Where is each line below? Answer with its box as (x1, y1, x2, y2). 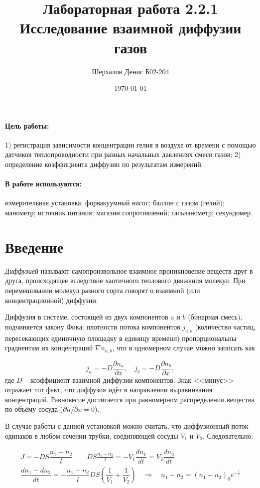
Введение (5, 236, 64, 257)
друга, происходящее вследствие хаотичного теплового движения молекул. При (5, 275, 246, 286)
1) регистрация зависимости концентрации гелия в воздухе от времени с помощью (5, 139, 256, 150)
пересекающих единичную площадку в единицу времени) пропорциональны (5, 332, 237, 343)
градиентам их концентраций (5, 342, 93, 353)
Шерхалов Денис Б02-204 (92, 66, 169, 76)
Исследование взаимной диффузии (19, 17, 242, 38)
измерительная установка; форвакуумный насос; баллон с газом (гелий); (5, 197, 225, 208)
